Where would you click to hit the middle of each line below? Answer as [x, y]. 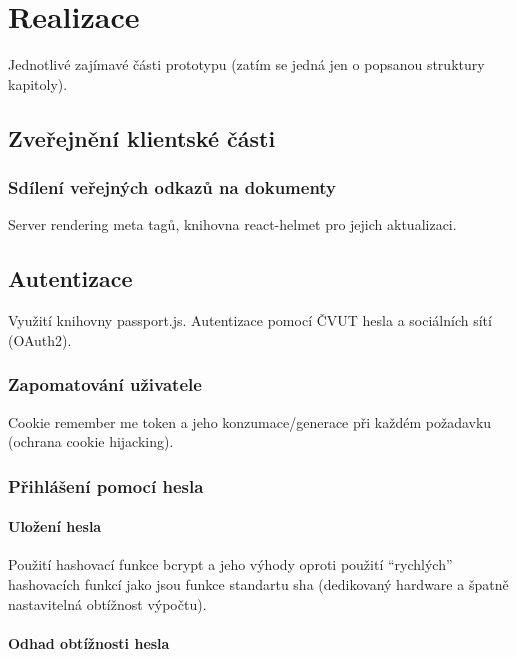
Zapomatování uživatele [105, 384]
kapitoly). [38, 83]
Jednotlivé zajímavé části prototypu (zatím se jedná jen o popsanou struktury [246, 64]
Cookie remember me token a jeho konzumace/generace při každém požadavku [250, 421]
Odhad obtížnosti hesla [89, 642]
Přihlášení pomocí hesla [106, 485]
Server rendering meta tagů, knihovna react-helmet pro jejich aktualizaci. [232, 224]
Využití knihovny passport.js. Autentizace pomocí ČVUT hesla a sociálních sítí [250, 320]
